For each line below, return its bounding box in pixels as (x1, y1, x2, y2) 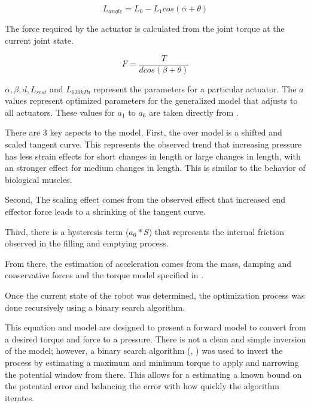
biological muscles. (5, 173, 72, 185)
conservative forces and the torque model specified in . (5, 269, 204, 281)
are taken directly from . (149, 106, 239, 118)
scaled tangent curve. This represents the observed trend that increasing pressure (5, 138, 302, 151)
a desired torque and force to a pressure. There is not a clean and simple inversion (5, 332, 306, 345)
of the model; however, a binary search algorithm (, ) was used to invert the (5, 344, 283, 357)
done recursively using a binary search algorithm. (5, 300, 185, 313)
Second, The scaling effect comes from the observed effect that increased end (5, 193, 285, 206)
